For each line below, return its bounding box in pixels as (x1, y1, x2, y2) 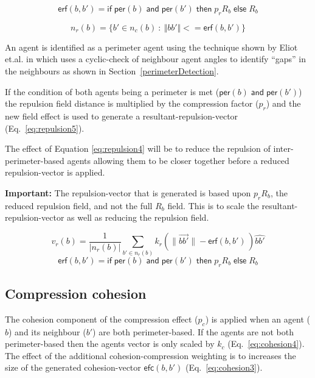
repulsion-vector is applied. (5, 166, 105, 179)
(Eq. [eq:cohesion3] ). (185, 361, 263, 374)
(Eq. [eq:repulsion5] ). (5, 121, 85, 134)
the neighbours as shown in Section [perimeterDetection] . (5, 64, 219, 77)
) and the (266, 97, 301, 110)
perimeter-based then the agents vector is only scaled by (5, 337, 215, 350)
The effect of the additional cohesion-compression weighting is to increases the (5, 349, 296, 362)
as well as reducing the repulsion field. (67, 211, 209, 224)
